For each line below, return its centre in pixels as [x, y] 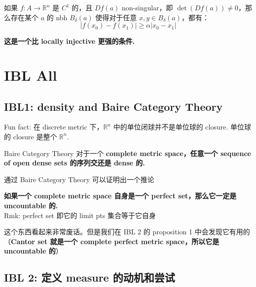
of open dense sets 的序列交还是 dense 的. [74, 163]
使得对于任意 [116, 17]
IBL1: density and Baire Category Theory [113, 106]
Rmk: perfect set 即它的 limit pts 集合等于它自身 [80, 215]
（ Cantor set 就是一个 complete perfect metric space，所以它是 [112, 241]
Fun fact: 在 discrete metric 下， [54, 127]
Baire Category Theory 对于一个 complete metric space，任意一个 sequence [128, 153]
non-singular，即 [147, 7]
